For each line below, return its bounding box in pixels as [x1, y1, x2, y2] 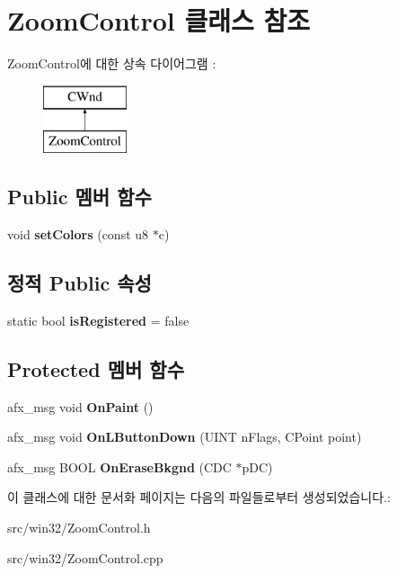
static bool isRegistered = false [7, 310, 190, 329]
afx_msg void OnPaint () [7, 397, 154, 416]
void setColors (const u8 [7, 225, 149, 244]
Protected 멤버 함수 [7, 354, 184, 382]
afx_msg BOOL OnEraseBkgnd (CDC [7, 457, 232, 476]
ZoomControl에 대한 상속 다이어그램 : [7, 54, 216, 73]
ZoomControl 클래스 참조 [7, 2, 311, 39]
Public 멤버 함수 [7, 183, 152, 211]
